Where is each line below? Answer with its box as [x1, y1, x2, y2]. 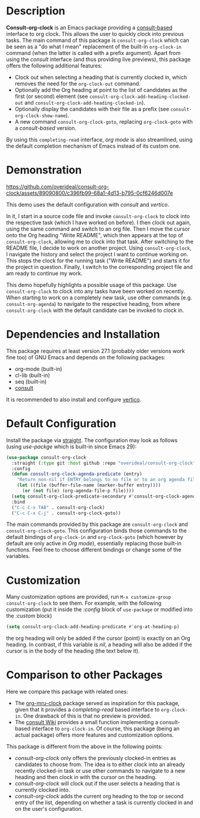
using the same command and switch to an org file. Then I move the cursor [6, 225, 190, 232]
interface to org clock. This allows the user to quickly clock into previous [6, 30, 185, 37]
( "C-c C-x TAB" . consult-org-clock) [11, 504, 105, 510]
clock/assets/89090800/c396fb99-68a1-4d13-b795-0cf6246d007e [6, 189, 173, 197]
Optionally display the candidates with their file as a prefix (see [14, 105, 170, 112]
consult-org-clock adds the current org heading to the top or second [14, 793, 184, 800]
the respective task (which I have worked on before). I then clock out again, [6, 219, 192, 226]
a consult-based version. [14, 124, 76, 131]
